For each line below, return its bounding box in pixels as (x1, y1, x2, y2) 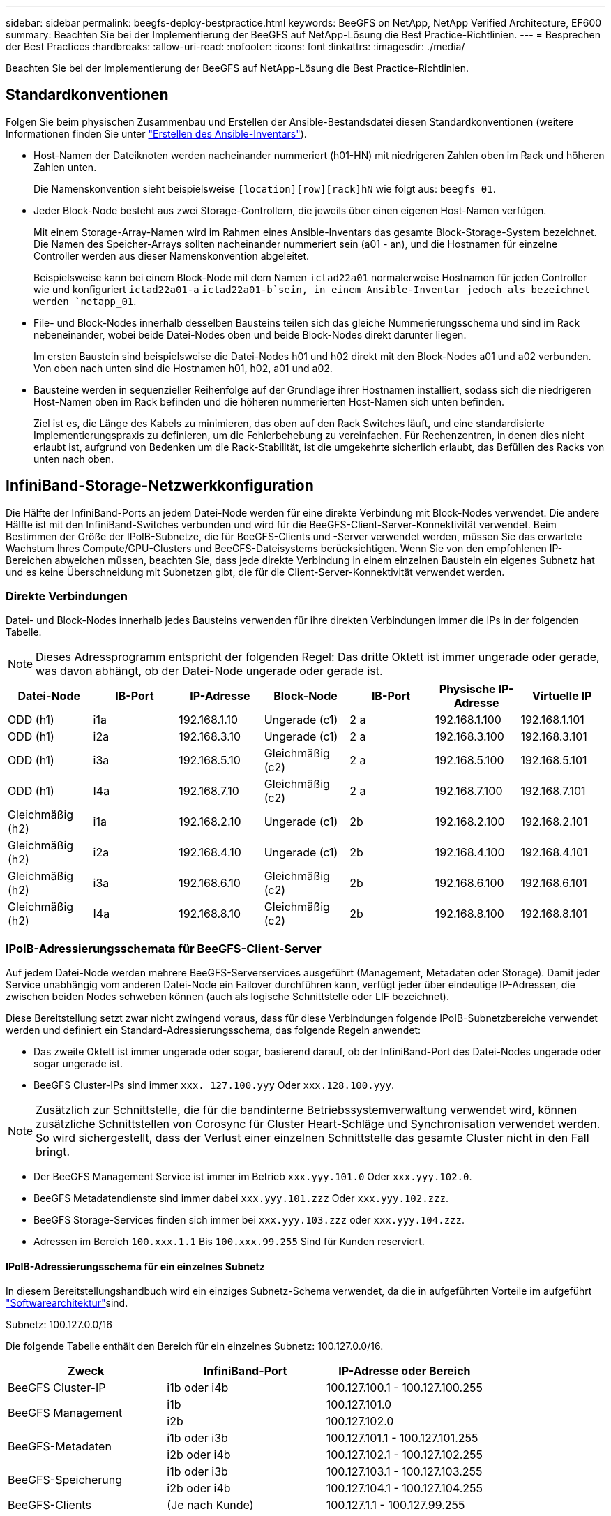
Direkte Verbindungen (6, 589, 128, 604)
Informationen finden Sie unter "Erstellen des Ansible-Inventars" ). (6, 127, 307, 140)
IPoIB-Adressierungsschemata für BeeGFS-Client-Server (6, 941, 322, 956)
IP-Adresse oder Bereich (338, 1364, 471, 1378)
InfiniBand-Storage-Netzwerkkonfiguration (6, 477, 314, 495)
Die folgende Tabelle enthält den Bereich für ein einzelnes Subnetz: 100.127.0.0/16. (6, 1340, 384, 1353)
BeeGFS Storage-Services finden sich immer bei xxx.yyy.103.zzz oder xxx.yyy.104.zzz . (33, 1214, 465, 1226)
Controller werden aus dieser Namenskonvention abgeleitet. (33, 249, 310, 262)
